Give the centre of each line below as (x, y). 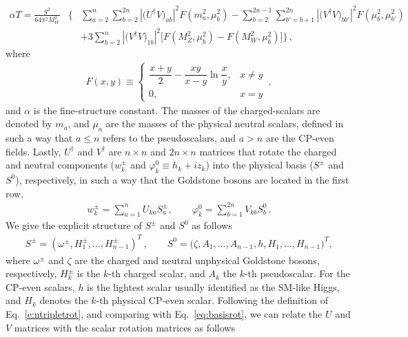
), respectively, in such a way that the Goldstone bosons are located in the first (182, 179)
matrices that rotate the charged (268, 151)
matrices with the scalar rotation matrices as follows (124, 327)
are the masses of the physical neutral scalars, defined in (225, 123)
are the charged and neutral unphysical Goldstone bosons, (197, 260)
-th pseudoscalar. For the (297, 273)
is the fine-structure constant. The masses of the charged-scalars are (177, 110)
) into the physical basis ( (259, 165)
